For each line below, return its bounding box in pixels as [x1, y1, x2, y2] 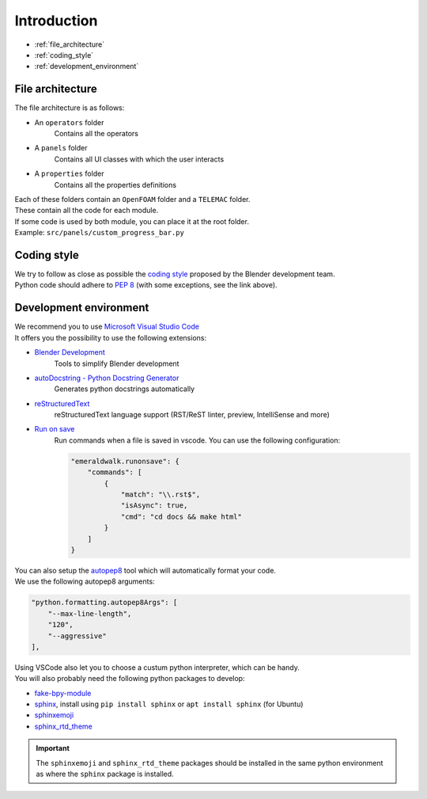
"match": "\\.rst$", [120, 490, 201, 499]
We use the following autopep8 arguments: [14, 576, 155, 586]
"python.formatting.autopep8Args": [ [31, 598, 178, 607]
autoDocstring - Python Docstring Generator [34, 373, 179, 382]
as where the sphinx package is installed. [36, 769, 174, 778]
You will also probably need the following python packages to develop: [14, 674, 245, 683]
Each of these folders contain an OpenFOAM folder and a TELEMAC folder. [14, 194, 251, 204]
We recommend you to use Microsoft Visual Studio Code [14, 322, 199, 332]
